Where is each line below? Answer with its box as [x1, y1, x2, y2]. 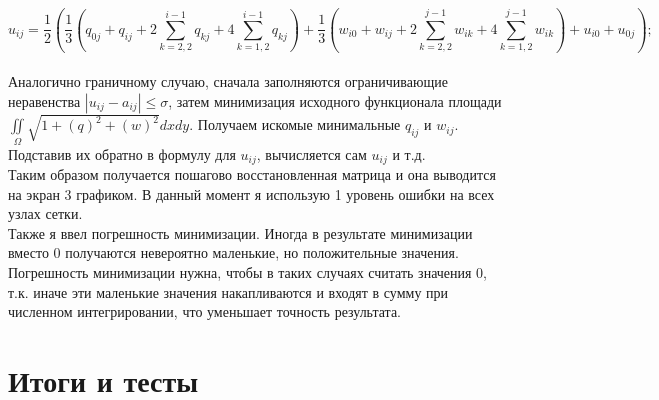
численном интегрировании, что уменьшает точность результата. [8, 301, 402, 322]
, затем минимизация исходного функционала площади [168, 90, 502, 111]
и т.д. [392, 143, 426, 164]
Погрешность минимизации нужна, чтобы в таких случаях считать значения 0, [8, 261, 488, 282]
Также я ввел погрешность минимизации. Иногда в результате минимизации [8, 222, 473, 243]
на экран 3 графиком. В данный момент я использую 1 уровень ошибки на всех [8, 183, 495, 204]
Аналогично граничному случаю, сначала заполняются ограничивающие [8, 71, 448, 92]
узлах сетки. [8, 203, 83, 224]
